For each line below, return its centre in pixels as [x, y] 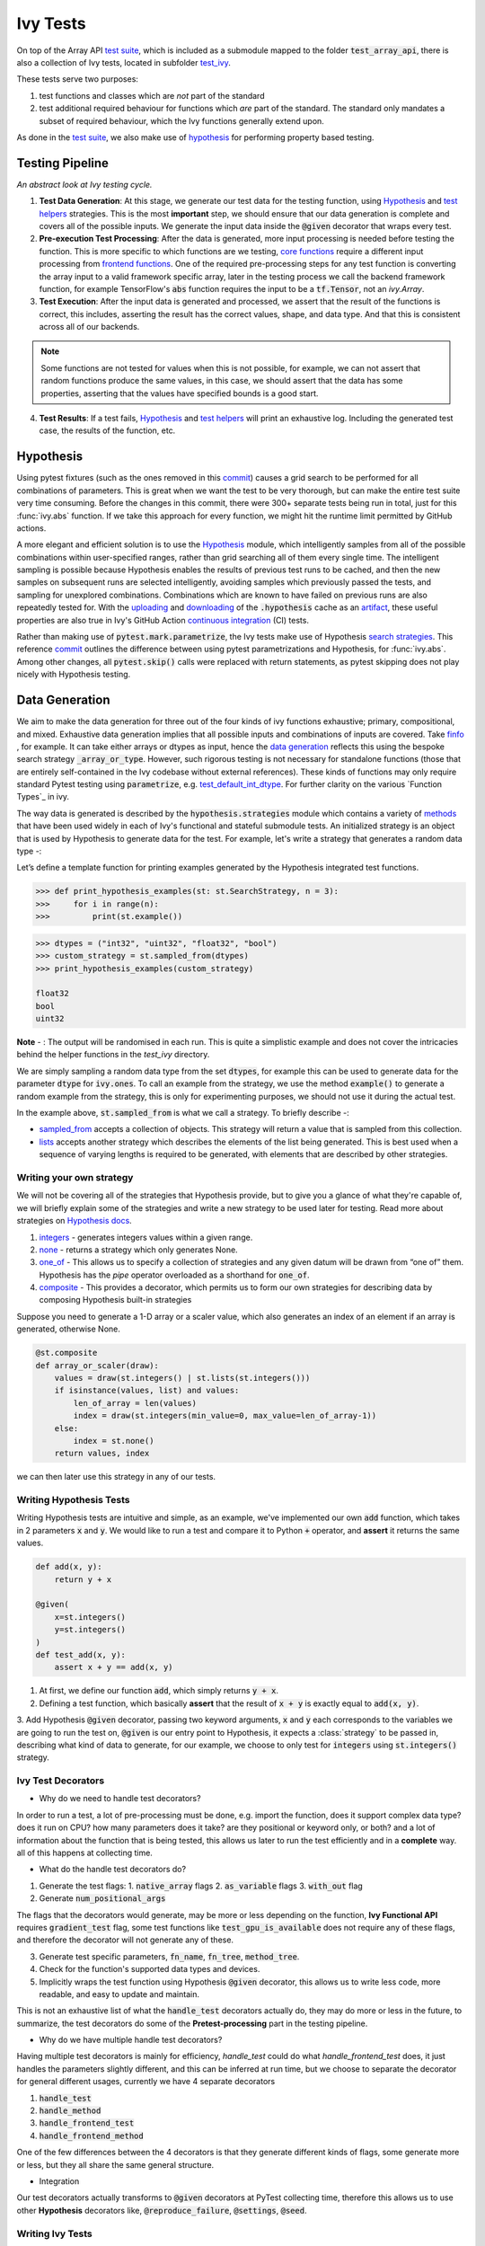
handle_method [70, 2111]
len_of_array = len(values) [135, 1403]
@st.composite [66, 1353]
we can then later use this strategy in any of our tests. [116, 1477]
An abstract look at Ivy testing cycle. [84, 184]
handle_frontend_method [91, 2135]
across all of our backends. [89, 327]
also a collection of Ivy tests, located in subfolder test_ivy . [123, 62]
